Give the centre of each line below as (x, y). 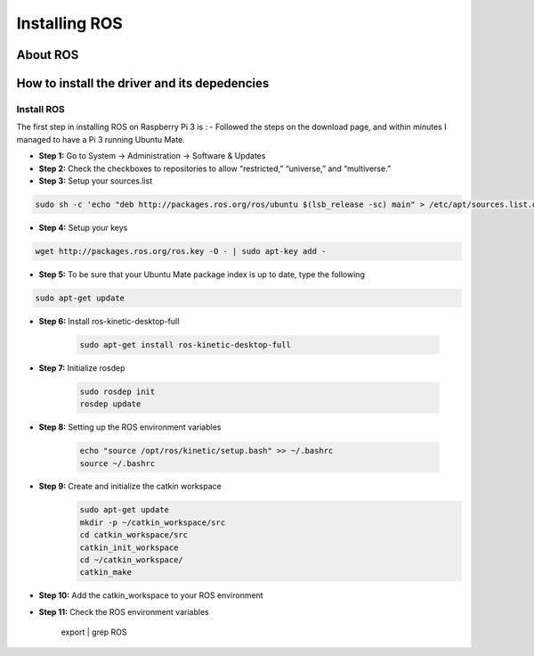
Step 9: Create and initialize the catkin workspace (130, 487)
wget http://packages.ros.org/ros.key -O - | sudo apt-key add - (181, 251)
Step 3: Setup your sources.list (96, 180)
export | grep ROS (94, 632)
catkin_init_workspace (129, 547)
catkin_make (106, 572)
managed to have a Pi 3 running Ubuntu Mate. (101, 139)
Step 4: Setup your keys (83, 227)
